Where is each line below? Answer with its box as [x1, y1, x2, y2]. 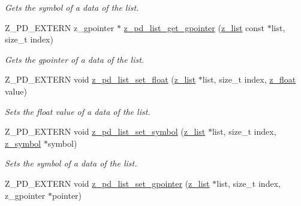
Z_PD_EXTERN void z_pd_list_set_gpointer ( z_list [5, 177, 210, 189]
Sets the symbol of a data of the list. [5, 157, 137, 169]
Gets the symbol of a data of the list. [5, 1, 139, 13]
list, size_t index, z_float [202, 73, 296, 86]
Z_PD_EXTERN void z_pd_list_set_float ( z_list [5, 73, 196, 86]
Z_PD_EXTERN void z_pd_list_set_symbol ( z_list [5, 125, 206, 138]
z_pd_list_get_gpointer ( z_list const [124, 21, 264, 34]
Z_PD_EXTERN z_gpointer [5, 21, 115, 34]
